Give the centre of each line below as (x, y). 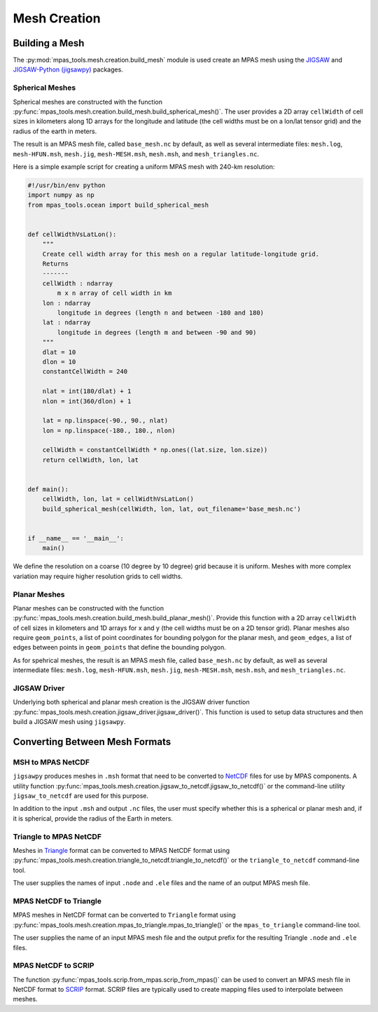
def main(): (48, 490)
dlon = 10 (59, 362)
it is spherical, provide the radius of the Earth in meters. (93, 818)
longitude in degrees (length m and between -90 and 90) (157, 332)
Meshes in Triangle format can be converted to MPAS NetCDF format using (121, 851)
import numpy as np (61, 195)
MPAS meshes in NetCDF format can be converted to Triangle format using (124, 915)
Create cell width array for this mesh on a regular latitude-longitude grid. (181, 254)
